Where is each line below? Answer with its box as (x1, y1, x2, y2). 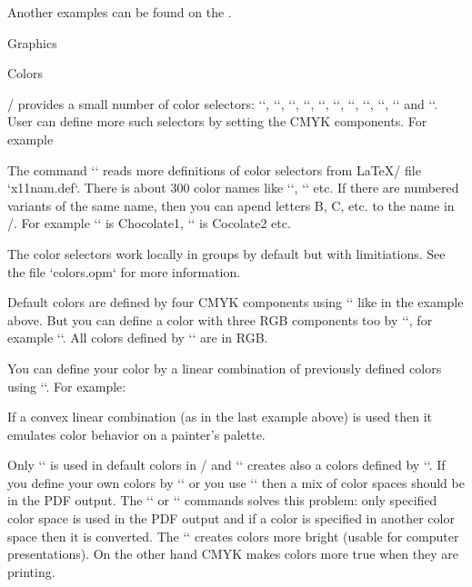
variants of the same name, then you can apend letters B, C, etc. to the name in (7, 195, 455, 214)
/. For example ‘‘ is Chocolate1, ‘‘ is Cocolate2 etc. (7, 214, 291, 233)
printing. (7, 562, 55, 581)
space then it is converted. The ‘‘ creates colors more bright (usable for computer (7, 526, 459, 545)
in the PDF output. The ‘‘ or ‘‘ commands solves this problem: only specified (7, 491, 437, 510)
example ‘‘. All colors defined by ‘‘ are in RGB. (7, 328, 268, 347)
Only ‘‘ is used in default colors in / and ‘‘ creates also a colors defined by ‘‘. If (7, 455, 446, 474)
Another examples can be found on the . (7, 3, 232, 21)
